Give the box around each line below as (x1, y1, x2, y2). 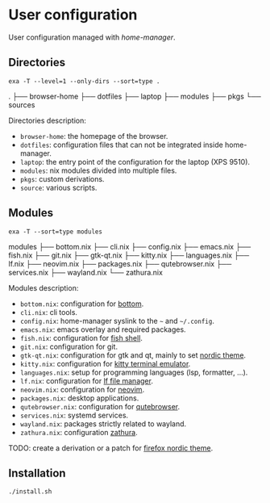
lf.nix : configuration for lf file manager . (19, 375, 153, 385)
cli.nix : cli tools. (19, 307, 78, 316)
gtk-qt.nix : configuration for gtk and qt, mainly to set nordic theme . (19, 350, 247, 360)
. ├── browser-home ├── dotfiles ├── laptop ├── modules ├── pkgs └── (8, 91, 262, 101)
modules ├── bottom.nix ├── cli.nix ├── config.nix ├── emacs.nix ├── (8, 241, 251, 251)
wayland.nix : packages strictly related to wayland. (19, 418, 187, 429)
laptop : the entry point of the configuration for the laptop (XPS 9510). (19, 157, 251, 166)
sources (8, 99, 35, 110)
